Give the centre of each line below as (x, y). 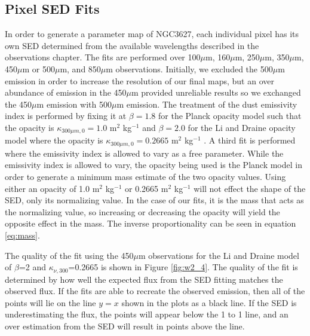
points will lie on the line (50, 302)
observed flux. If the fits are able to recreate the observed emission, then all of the (155, 291)
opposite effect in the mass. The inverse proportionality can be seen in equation (151, 223)
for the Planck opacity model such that (230, 116)
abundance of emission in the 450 (66, 92)
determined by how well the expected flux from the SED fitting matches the (144, 279)
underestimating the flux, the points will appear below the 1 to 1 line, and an (147, 314)
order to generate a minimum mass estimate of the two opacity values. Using (145, 177)
